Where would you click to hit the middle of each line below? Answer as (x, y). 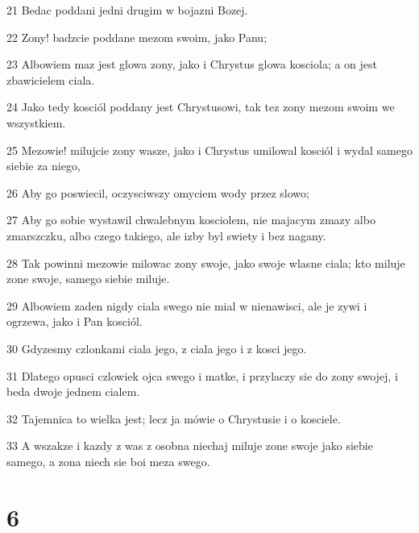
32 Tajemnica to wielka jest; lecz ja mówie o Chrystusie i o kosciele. (174, 418)
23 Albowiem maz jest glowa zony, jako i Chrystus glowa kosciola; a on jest (192, 64)
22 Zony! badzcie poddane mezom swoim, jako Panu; (137, 37)
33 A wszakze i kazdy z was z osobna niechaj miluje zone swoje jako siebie (190, 446)
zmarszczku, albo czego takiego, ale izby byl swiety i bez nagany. (166, 235)
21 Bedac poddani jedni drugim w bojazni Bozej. (127, 10)
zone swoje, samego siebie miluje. (88, 279)
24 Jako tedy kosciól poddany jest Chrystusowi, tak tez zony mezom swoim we (201, 107)
